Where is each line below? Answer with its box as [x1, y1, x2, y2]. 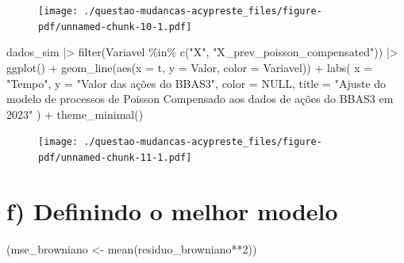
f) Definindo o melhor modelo [6, 194, 338, 227]
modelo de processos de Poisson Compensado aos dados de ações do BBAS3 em [6, 90, 394, 107]
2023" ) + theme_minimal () [6, 105, 144, 122]
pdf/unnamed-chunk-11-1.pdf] [38, 151, 192, 163]
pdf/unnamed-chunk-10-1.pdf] [38, 21, 192, 32]
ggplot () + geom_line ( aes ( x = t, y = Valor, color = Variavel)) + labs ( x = [6, 59, 373, 75]
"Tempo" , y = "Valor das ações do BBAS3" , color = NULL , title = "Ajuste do [6, 74, 387, 91]
